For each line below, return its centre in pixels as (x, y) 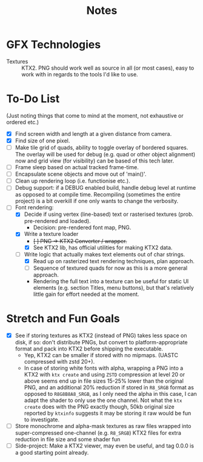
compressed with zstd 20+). (59, 361)
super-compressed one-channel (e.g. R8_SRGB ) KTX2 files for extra (98, 433)
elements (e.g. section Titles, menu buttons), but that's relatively (113, 287)
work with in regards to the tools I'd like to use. (80, 74)
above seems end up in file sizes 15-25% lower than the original (104, 381)
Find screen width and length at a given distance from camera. (93, 133)
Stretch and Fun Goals (63, 318)
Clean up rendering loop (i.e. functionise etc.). (72, 181)
